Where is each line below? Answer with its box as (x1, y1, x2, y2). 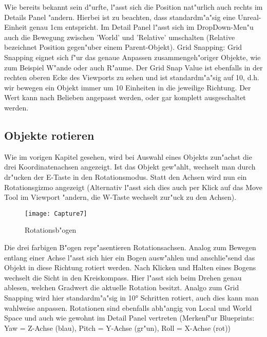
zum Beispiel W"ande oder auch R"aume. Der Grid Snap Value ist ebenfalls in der (4, 62, 263, 72)
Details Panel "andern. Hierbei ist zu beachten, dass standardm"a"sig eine (4, 11, 236, 22)
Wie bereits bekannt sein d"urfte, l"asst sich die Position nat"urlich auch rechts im (4, 2, 263, 12)
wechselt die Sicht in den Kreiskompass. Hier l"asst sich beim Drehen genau (4, 272, 242, 283)
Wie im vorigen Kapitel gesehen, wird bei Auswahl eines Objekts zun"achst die (4, 151, 252, 162)
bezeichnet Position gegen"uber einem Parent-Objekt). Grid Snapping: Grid (4, 42, 242, 52)
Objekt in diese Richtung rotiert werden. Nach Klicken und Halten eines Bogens (4, 262, 256, 273)
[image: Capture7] (25, 210, 87, 217)
